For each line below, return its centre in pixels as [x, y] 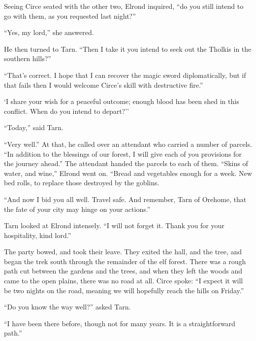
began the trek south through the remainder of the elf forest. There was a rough [125, 261]
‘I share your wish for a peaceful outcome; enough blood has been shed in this [122, 101]
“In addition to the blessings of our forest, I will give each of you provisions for [123, 153]
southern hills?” [28, 58]
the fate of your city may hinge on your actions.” [77, 209]
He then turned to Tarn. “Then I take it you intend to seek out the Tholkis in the [128, 49]
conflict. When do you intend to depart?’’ [67, 111]
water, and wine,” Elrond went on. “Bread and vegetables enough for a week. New [128, 173]
